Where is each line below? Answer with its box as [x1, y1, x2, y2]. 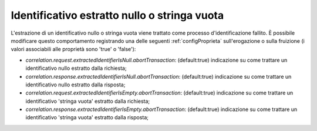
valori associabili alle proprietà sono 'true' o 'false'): [11, 46, 136, 53]
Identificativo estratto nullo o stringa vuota [11, 9, 224, 22]
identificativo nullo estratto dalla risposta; [25, 81, 126, 88]
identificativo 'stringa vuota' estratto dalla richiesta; [25, 98, 150, 105]
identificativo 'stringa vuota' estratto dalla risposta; [25, 114, 149, 121]
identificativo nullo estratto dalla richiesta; [25, 65, 127, 72]
